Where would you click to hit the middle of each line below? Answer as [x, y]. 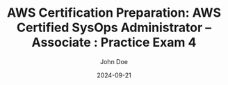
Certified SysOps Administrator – [114, 28]
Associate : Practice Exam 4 [114, 42]
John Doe [114, 61]
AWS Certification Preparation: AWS [114, 13]
